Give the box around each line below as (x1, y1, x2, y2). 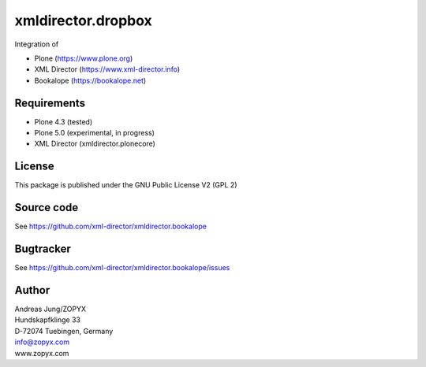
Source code (14, 201, 79, 214)
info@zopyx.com (14, 337, 70, 347)
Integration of (14, 39, 59, 49)
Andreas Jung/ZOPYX (14, 304, 87, 314)
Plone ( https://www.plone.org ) (34, 54, 133, 63)
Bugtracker (14, 243, 71, 256)
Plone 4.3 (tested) (34, 117, 93, 126)
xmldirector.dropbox (14, 12, 153, 29)
